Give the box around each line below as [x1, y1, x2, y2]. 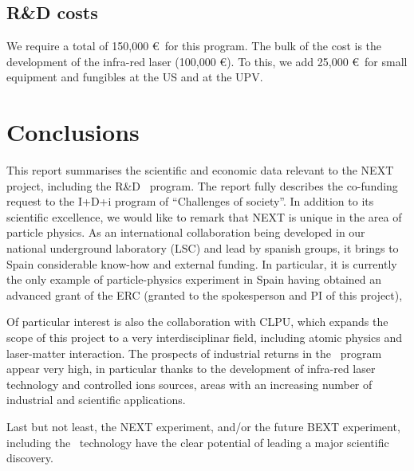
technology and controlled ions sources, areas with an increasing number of [6, 375, 373, 392]
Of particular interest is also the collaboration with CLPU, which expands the [6, 313, 388, 330]
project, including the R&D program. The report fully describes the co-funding [6, 177, 398, 194]
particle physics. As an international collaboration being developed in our [6, 224, 365, 241]
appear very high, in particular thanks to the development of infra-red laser [6, 360, 376, 377]
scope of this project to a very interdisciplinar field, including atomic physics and [6, 329, 403, 346]
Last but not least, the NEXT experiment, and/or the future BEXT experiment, [6, 418, 400, 435]
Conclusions [6, 116, 140, 148]
